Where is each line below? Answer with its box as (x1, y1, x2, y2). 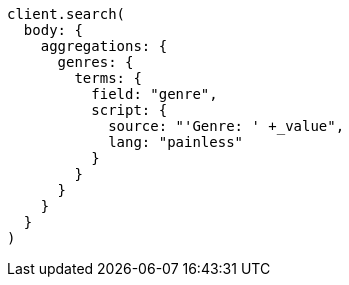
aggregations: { (40, 38, 168, 54)
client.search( (7, 6, 126, 22)
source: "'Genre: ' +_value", (108, 118, 345, 134)
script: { (91, 102, 168, 118)
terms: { (74, 70, 142, 86)
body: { (23, 22, 83, 38)
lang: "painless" (108, 134, 244, 150)
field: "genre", (91, 86, 218, 102)
